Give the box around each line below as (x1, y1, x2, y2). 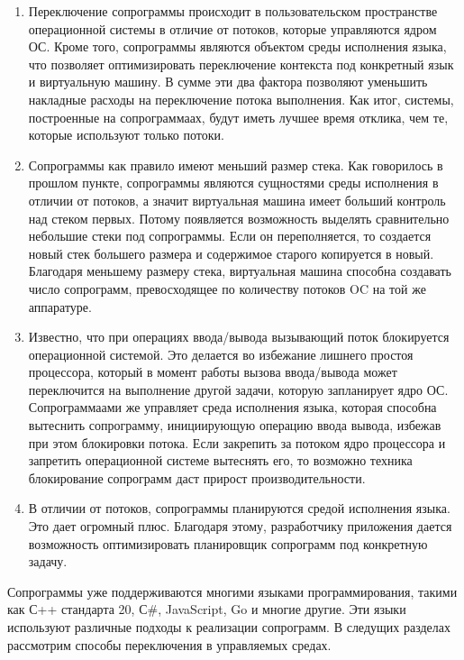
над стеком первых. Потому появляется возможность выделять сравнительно (28, 208, 450, 227)
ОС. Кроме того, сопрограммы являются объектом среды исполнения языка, (28, 37, 447, 56)
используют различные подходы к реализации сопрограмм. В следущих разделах (7, 618, 450, 636)
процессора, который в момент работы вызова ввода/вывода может (28, 362, 397, 381)
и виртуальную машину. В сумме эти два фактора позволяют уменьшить (28, 72, 428, 91)
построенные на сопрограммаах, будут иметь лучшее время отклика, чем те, (28, 107, 449, 126)
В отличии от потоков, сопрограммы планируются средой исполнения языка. (28, 499, 450, 518)
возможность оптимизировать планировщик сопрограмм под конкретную (28, 534, 428, 553)
